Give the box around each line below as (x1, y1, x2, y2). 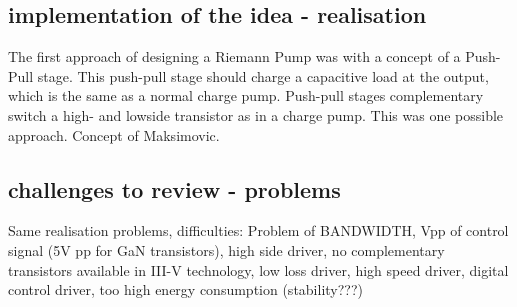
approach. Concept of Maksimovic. (8, 124, 220, 145)
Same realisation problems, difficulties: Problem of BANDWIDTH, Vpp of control (8, 220, 509, 241)
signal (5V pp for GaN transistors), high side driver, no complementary (8, 239, 445, 260)
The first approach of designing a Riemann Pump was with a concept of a (8, 46, 461, 67)
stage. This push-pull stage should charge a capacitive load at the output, (37, 65, 489, 86)
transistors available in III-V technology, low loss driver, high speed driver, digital (8, 259, 509, 280)
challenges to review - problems (8, 173, 341, 204)
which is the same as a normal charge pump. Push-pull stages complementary (8, 85, 484, 106)
